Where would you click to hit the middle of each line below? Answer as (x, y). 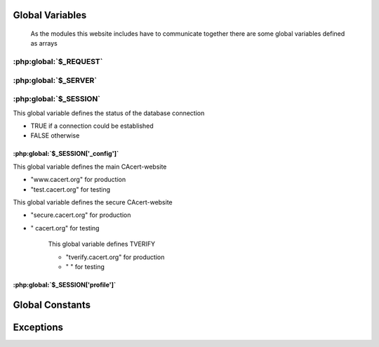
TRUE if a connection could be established (92, 126)
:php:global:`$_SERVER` (55, 80)
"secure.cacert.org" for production (81, 215)
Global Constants (52, 305)
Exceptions (38, 327)
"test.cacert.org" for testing (71, 189)
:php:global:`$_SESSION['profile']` (65, 284)
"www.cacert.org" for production (78, 180)
